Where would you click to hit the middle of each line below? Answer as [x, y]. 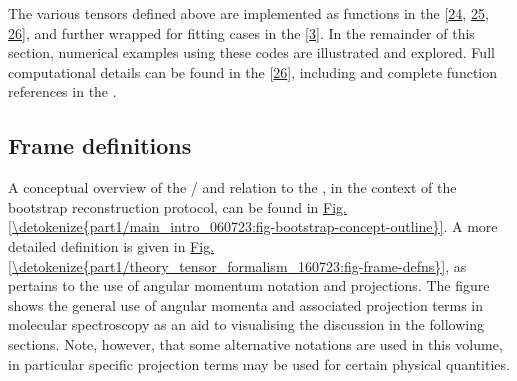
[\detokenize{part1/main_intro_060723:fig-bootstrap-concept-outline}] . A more [253, 226]
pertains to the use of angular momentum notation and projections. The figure [249, 285]
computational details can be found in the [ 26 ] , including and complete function [253, 71]
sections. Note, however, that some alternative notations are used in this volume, [255, 343]
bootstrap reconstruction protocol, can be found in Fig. [177, 206]
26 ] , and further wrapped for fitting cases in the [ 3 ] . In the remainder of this [241, 32]
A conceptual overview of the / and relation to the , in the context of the [232, 187]
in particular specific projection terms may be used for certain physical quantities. [259, 363]
